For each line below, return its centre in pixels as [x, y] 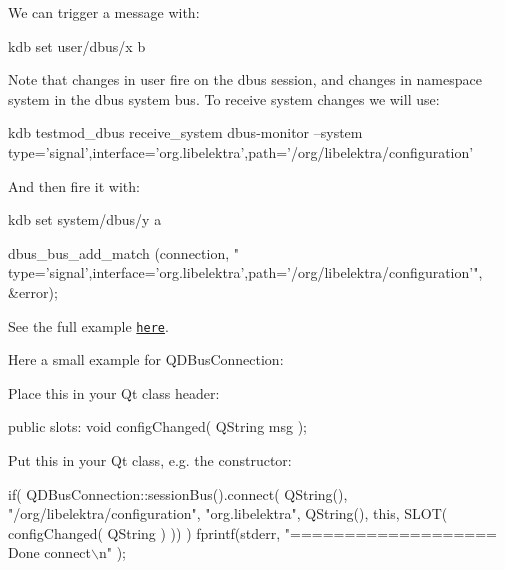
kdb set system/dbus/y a [85, 219]
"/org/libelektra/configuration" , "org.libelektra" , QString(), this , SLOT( [228, 513]
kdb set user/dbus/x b [77, 45]
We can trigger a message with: [104, 12]
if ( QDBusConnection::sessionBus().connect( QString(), [178, 493]
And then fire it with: [74, 185]
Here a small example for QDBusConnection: [146, 359]
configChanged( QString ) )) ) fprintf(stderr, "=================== [252, 532]
